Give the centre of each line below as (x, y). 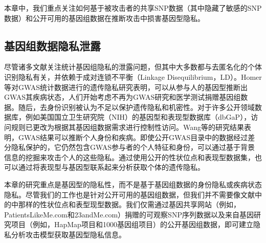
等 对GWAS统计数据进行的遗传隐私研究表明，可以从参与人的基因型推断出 (126, 87)
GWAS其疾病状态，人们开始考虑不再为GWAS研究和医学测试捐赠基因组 (123, 97)
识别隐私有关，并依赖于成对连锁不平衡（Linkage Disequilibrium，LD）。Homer (133, 76)
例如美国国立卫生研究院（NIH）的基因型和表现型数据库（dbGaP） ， (138, 117)
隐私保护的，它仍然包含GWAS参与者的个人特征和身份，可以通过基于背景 (133, 147)
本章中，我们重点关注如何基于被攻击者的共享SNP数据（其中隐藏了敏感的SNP (133, 8)
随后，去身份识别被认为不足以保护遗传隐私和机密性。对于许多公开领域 (136, 107)
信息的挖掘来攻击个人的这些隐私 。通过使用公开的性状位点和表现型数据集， (129, 157)
